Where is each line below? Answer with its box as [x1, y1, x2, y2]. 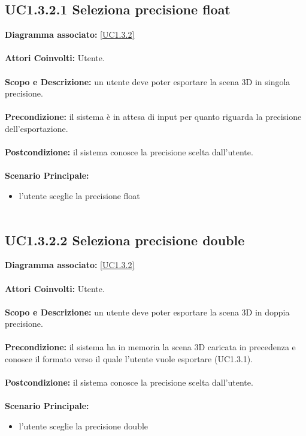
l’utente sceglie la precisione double [19, 420, 149, 432]
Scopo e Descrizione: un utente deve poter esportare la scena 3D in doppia [5, 305, 290, 318]
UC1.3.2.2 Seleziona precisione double [5, 230, 245, 249]
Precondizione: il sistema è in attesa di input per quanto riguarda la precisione [5, 110, 302, 123]
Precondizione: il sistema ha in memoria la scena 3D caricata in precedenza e [5, 341, 296, 353]
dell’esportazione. [5, 122, 68, 134]
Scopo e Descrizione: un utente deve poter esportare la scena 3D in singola [5, 75, 290, 88]
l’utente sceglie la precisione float [19, 189, 140, 202]
